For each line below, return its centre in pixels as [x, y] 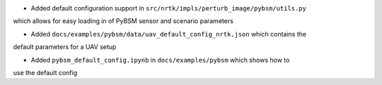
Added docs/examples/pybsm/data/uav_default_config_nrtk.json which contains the [169, 34]
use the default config [45, 72]
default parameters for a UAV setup [65, 47]
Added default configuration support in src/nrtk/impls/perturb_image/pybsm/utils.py [169, 8]
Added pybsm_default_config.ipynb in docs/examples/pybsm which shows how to [160, 60]
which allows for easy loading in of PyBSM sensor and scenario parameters [123, 21]
